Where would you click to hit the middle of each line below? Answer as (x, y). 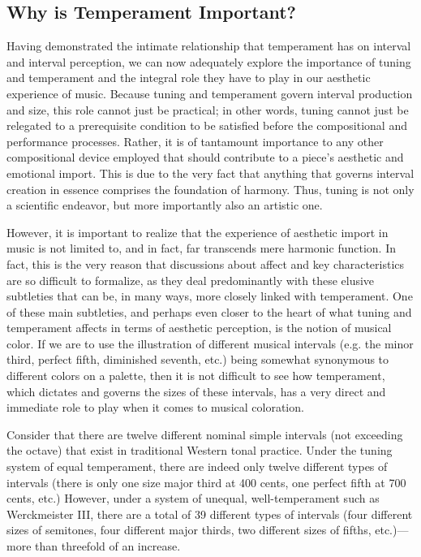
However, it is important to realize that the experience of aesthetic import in (198, 232)
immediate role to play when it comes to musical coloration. (155, 407)
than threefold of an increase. (108, 546)
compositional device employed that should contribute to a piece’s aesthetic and (205, 157)
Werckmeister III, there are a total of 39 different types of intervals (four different (210, 514)
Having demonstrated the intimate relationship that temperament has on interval (209, 46)
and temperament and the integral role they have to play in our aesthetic (189, 78)
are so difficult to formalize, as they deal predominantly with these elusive (191, 280)
